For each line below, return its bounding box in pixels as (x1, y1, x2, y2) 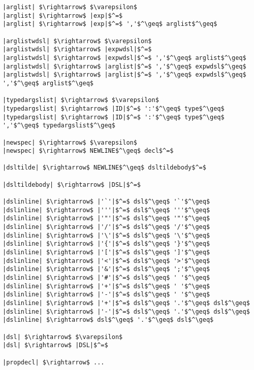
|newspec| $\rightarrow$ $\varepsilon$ (3, 139, 137, 146)
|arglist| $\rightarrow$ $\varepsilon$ (3, 4, 137, 11)
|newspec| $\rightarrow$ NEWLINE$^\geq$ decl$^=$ (3, 147, 174, 155)
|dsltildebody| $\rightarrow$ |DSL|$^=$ (3, 181, 141, 188)
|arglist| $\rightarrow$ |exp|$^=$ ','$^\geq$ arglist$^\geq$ (3, 20, 217, 28)
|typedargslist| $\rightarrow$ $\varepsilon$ (3, 96, 159, 104)
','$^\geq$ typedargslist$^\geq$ (3, 122, 115, 129)
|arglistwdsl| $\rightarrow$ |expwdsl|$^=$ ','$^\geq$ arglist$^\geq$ (3, 54, 246, 61)
